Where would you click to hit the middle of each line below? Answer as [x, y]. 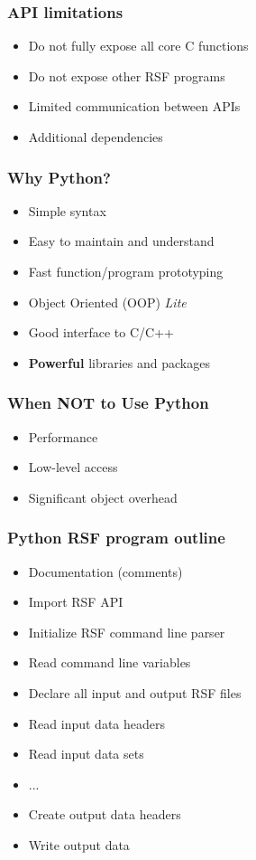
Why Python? [59, 177]
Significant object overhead [103, 497]
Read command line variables [110, 662]
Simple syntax [67, 210]
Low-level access [73, 467]
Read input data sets [86, 754]
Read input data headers [97, 723]
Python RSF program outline [116, 538]
